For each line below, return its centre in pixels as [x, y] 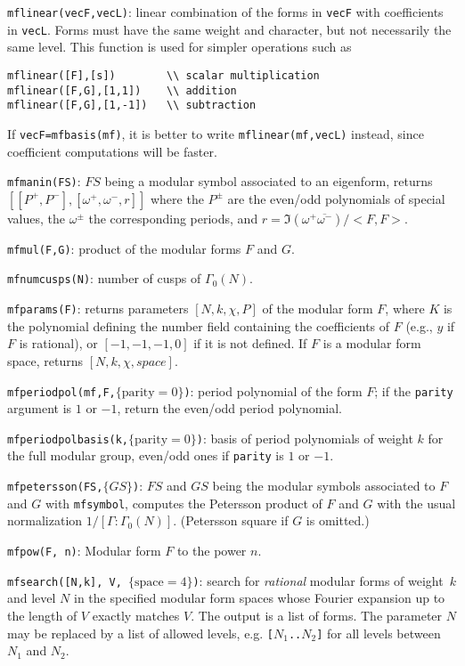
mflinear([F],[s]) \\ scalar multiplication [163, 75]
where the [177, 198]
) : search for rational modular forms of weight [318, 580]
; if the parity [414, 390]
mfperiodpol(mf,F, [61, 392]
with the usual [416, 503]
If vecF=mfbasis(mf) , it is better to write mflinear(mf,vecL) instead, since [216, 133]
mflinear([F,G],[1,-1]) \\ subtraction [132, 106]
